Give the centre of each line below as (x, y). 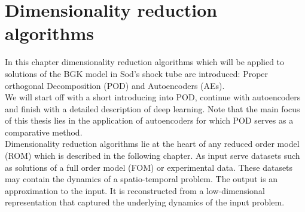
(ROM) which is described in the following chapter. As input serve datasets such (152, 156)
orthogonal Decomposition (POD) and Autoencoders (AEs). (115, 85)
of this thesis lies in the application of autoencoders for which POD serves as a (149, 120)
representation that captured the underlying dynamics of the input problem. (145, 202)
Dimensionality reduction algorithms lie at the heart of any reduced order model (152, 144)
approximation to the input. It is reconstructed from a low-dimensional (135, 190)
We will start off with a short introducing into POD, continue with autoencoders (153, 97)
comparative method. (44, 132)
